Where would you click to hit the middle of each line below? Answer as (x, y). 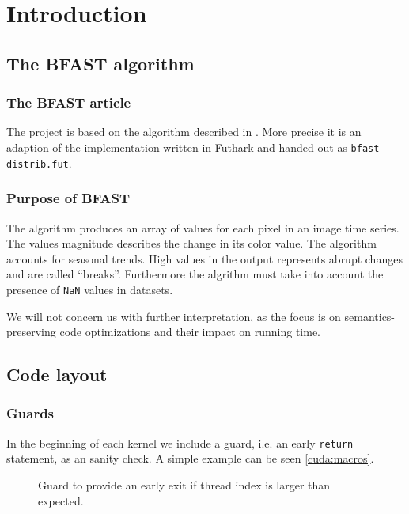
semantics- (370, 316)
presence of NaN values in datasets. (90, 289)
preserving (31, 332)
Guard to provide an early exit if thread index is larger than (184, 484)
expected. (61, 500)
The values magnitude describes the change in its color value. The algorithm (191, 243)
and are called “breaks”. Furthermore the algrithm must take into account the (195, 274)
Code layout (57, 374)
